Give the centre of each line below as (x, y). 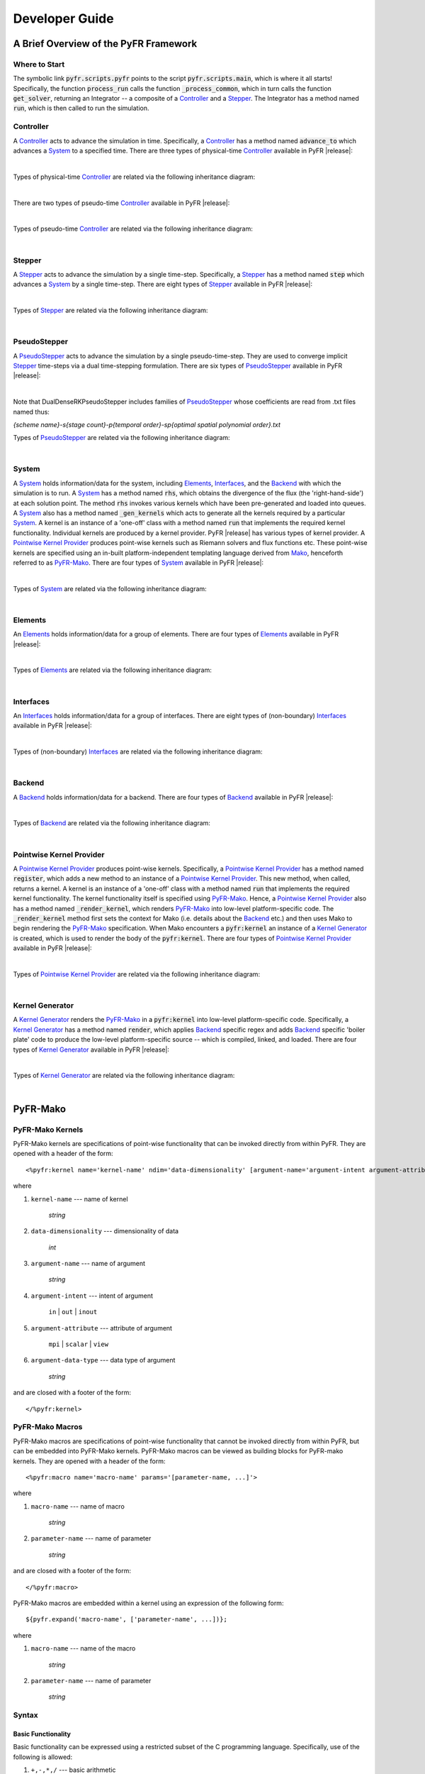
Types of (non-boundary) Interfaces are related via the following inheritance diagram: (138, 751)
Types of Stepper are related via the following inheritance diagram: (110, 310)
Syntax (25, 1715)
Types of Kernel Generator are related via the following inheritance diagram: (124, 1076)
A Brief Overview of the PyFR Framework (105, 44)
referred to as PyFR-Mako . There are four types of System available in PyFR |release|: (138, 562)
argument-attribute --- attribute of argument (102, 1328)
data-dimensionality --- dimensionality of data (105, 1231)
